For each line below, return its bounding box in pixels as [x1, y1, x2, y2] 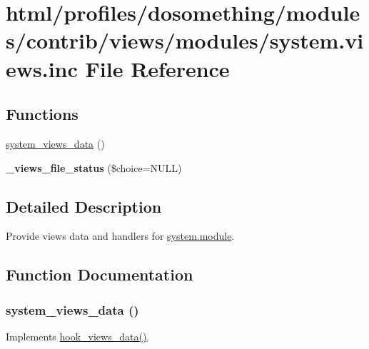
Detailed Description [6, 195, 162, 217]
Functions [6, 103, 79, 125]
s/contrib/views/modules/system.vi [6, 26, 364, 55]
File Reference [85, 54, 230, 83]
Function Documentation [6, 263, 193, 285]
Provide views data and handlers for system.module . [6, 228, 235, 243]
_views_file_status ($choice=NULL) [6, 160, 182, 175]
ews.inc [6, 54, 78, 83]
